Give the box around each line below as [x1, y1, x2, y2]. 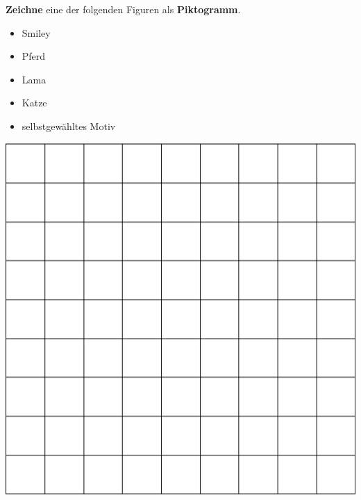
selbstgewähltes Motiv [22, 118, 116, 133]
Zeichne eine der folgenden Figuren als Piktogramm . [6, 2, 241, 16]
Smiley [22, 25, 51, 40]
